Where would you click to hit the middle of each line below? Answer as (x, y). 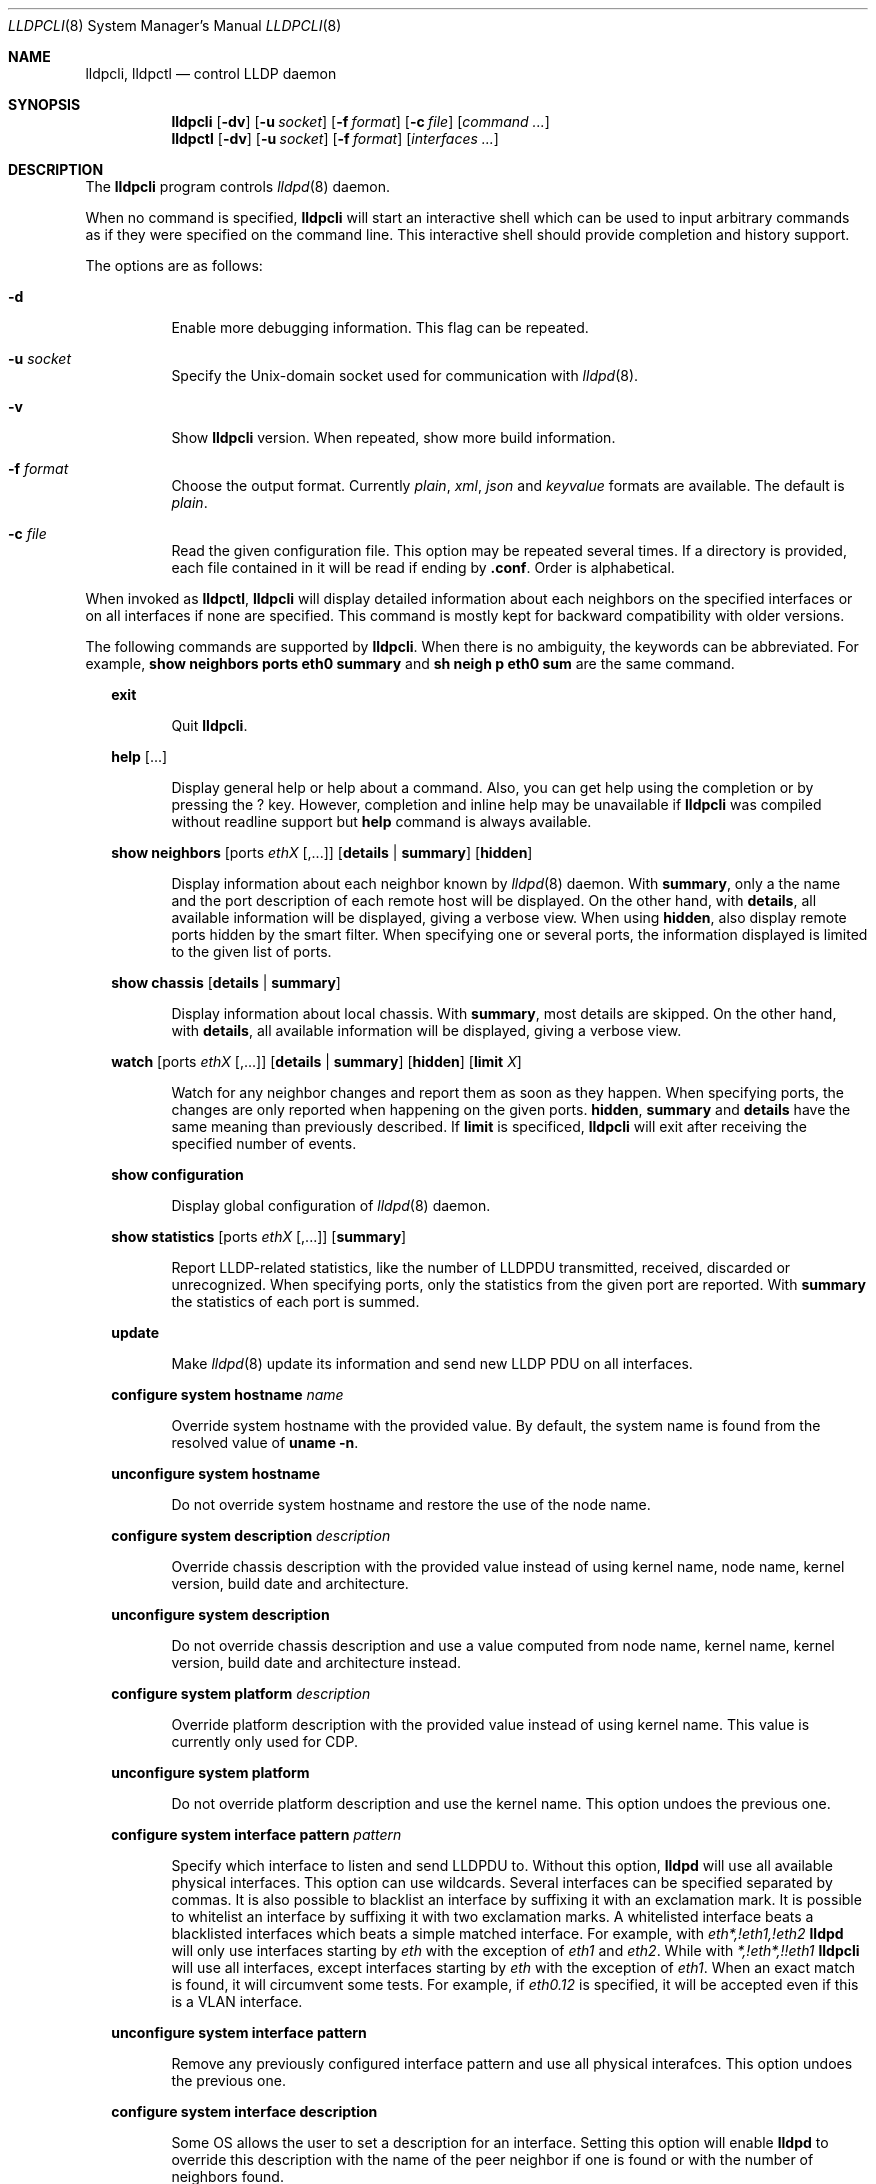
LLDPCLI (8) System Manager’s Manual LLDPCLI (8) (175, 25)
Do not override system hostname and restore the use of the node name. (411, 1504)
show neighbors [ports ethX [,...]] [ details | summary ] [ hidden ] (322, 852)
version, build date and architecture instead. (316, 1662)
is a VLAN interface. (237, 2001)
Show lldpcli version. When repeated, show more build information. (393, 437)
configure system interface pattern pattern (256, 1834)
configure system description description (251, 1535)
